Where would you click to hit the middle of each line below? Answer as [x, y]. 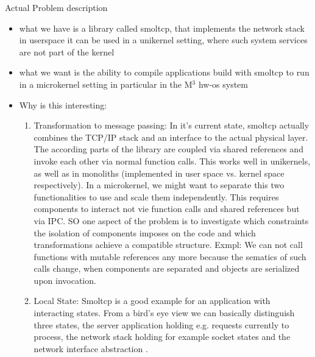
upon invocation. [65, 280]
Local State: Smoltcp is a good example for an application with [152, 301]
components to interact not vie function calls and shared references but [167, 209]
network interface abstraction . [91, 348]
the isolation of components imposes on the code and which [145, 232]
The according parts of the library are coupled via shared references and [168, 149]
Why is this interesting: [63, 104]
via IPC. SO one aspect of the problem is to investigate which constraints [171, 220]
